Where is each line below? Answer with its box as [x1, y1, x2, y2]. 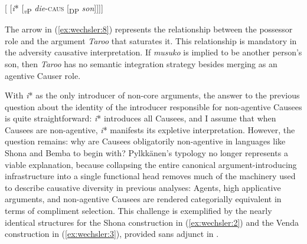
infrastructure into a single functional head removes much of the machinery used [5, 170, 296, 182]
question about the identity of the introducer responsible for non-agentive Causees [5, 100, 302, 113]
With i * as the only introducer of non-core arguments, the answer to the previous [5, 89, 300, 101]
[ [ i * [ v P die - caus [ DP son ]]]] [5, 2, 103, 15]
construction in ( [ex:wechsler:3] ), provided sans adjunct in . [5, 227, 219, 240]
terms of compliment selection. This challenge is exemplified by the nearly [5, 205, 272, 217]
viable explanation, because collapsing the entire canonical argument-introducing [5, 158, 297, 170]
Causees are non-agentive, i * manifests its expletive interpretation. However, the [5, 123, 295, 136]
